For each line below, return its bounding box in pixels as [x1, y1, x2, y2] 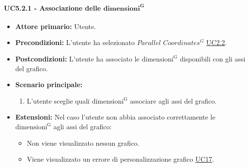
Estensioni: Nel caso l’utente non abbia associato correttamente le [15, 112, 216, 122]
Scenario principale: [15, 79, 83, 90]
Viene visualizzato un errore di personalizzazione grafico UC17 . [27, 154, 214, 164]
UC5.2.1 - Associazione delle [4, 2, 101, 13]
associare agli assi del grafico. [130, 95, 217, 106]
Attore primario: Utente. [15, 21, 96, 31]
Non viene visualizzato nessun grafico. [27, 137, 140, 148]
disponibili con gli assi [180, 53, 246, 63]
